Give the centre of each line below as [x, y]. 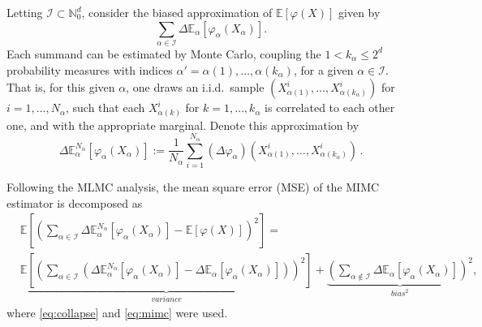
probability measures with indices [90, 69]
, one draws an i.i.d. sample [195, 87]
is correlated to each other [330, 108]
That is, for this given [61, 87]
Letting [25, 12]
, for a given [323, 69]
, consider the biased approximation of [177, 12]
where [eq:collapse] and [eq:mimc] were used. [117, 312]
